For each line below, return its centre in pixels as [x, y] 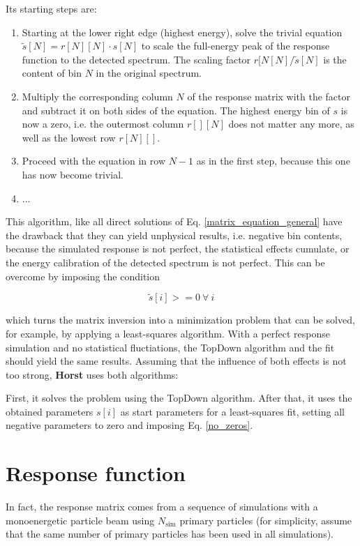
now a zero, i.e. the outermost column [103, 124]
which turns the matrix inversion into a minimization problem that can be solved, [180, 320]
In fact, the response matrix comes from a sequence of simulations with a [162, 507]
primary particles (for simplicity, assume [266, 520]
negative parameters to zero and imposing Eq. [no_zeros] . [129, 425]
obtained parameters [50, 411]
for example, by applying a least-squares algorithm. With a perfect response [168, 333]
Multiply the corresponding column [97, 96]
